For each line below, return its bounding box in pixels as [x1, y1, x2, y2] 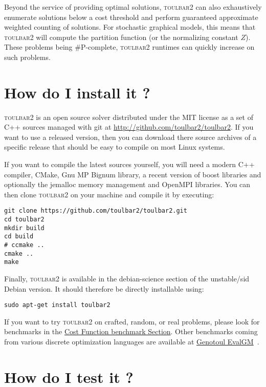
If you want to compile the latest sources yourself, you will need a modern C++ [4, 159, 255, 170]
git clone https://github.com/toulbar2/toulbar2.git [4, 207, 187, 215]
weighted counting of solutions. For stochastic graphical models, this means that [4, 22, 256, 32]
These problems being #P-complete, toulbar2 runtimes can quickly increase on [4, 42, 255, 52]
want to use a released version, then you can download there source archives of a [4, 131, 257, 142]
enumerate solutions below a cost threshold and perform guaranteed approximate [4, 11, 258, 22]
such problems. [4, 51, 51, 62]
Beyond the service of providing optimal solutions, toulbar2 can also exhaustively [4, 2, 262, 12]
